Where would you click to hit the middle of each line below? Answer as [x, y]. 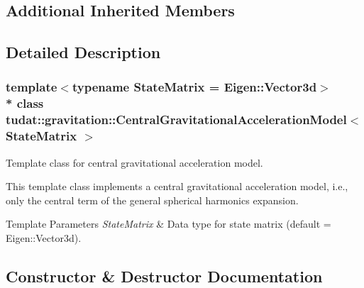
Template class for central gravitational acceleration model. [134, 162]
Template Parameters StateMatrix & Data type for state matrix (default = [169, 224]
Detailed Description [83, 52]
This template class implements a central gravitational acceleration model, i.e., [177, 186]
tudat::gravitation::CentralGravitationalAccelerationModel [176, 120]
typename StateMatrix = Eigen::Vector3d [194, 87]
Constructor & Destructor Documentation [164, 276]
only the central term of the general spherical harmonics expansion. [152, 200]
